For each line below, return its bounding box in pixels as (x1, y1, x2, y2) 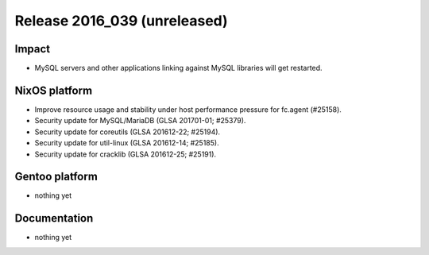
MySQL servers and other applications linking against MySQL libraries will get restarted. (34, 64, 323, 73)
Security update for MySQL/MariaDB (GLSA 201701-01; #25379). (34, 116, 246, 126)
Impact (14, 42, 51, 56)
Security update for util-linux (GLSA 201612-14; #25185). (34, 138, 219, 148)
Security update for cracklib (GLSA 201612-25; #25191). (34, 149, 217, 159)
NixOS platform (14, 83, 93, 97)
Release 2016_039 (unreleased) (14, 12, 228, 29)
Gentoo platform (14, 170, 99, 184)
